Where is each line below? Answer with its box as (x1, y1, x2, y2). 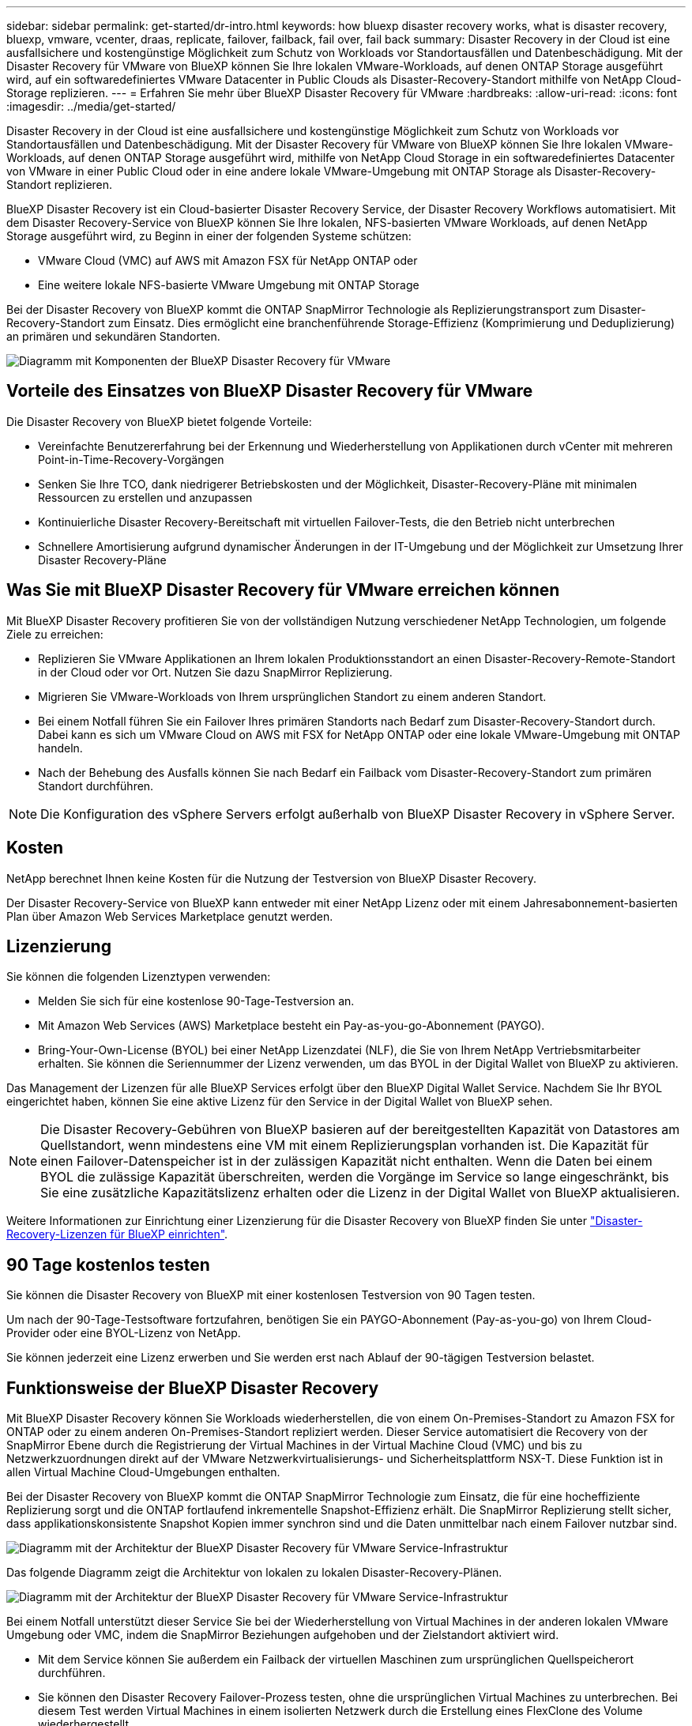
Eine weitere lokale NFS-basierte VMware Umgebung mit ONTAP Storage (38, 278, 419, 292)
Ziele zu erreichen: (6, 627, 103, 641)
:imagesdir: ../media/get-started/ (6, 100, 176, 113)
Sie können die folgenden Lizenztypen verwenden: (6, 970, 271, 984)
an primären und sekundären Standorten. (6, 330, 220, 343)
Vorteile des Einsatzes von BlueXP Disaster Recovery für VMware (6, 381, 533, 401)
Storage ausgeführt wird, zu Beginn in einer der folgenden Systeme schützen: (6, 229, 412, 243)
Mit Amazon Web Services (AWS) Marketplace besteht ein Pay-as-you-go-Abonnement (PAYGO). (38, 1019, 545, 1033)
